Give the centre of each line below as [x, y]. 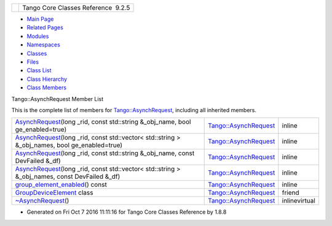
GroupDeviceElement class [54, 193]
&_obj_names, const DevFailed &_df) [68, 176]
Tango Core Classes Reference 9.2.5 [76, 8]
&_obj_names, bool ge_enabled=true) [69, 145]
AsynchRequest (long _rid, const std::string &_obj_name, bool [103, 122]
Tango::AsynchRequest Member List [57, 99]
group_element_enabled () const [61, 185]
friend [290, 193]
